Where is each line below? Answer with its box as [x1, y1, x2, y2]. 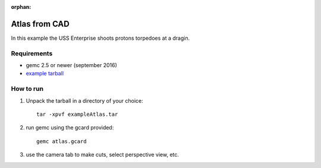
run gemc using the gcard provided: [26, 124, 114, 131]
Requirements [11, 49, 53, 58]
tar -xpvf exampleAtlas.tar [36, 110, 118, 118]
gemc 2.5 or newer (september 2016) [26, 62, 117, 69]
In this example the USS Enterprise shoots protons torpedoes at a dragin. [11, 34, 190, 42]
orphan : [11, 4, 32, 10]
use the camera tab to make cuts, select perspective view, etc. [26, 151, 180, 159]
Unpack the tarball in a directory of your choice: [26, 97, 144, 104]
